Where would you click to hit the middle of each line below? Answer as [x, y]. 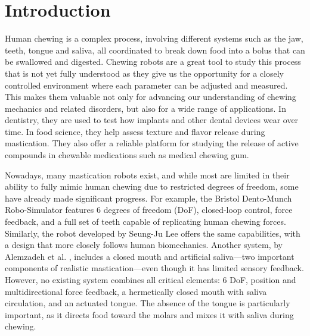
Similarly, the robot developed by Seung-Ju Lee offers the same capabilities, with [153, 233]
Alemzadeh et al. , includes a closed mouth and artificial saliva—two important [150, 256]
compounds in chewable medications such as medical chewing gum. [127, 155]
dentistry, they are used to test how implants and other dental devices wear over [152, 120]
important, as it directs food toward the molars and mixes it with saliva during [149, 314]
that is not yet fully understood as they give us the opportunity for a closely [144, 73]
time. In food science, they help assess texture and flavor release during [135, 131]
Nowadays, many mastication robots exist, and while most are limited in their [147, 175]
